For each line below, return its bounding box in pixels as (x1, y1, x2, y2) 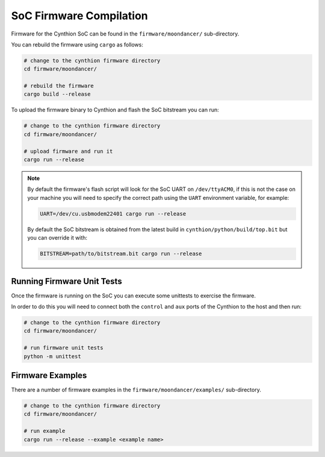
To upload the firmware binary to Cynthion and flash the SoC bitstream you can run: (11, 106, 219, 114)
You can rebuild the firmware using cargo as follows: (11, 41, 144, 48)
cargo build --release (23, 91, 91, 98)
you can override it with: (27, 234, 87, 241)
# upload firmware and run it (23, 148, 113, 155)
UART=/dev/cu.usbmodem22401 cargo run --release (40, 210, 187, 217)
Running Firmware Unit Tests (11, 276, 123, 286)
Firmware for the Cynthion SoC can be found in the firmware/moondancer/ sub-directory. (11, 30, 240, 37)
